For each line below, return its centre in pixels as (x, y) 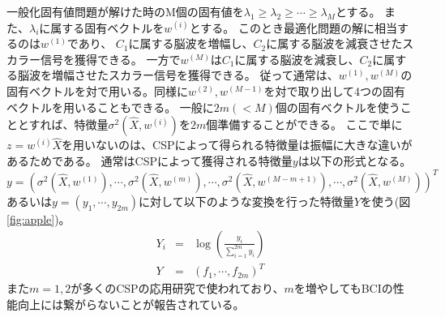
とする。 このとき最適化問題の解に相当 (293, 27)
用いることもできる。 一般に (138, 107)
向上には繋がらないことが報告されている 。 (131, 304)
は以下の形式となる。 (355, 160)
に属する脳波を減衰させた (334, 43)
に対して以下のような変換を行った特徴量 (246, 201)
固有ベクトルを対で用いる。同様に (97, 90)
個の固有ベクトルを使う (338, 107)
